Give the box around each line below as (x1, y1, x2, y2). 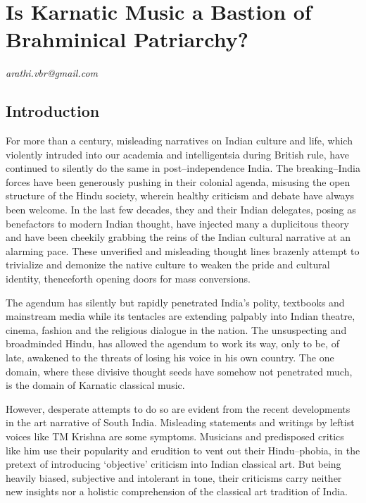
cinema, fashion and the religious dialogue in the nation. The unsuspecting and (6, 322, 347, 337)
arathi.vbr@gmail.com (6, 66, 98, 80)
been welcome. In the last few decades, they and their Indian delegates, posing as (6, 202, 356, 217)
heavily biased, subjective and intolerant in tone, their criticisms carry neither (6, 470, 342, 485)
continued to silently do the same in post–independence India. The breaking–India (6, 161, 360, 175)
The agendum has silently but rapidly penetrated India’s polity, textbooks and (6, 294, 345, 309)
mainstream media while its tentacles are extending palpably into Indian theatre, (6, 309, 355, 323)
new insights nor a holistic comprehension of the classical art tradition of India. (6, 484, 348, 499)
